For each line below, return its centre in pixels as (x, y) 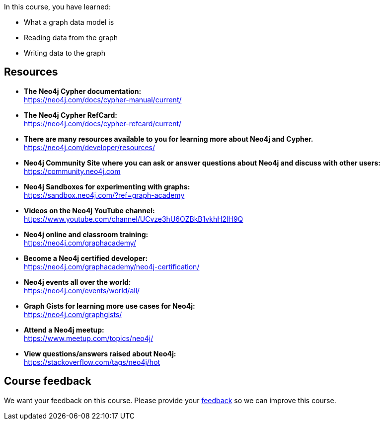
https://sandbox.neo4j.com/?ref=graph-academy (104, 195)
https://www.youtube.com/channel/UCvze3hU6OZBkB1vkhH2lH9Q (134, 219)
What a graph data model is (69, 22)
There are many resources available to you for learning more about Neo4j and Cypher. (169, 139)
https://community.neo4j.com (72, 171)
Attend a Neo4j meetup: (64, 330)
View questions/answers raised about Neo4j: (100, 353)
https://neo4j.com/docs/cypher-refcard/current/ (103, 123)
